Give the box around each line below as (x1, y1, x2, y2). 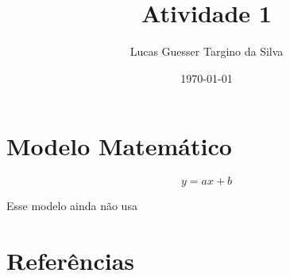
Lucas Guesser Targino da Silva (130, 43, 284, 60)
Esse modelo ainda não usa (6, 197, 137, 214)
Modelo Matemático (6, 130, 232, 162)
